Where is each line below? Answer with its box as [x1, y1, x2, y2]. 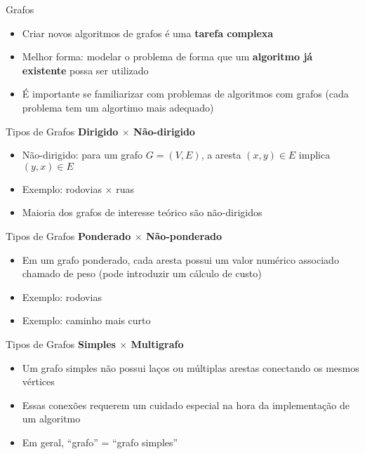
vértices [22, 374, 55, 389]
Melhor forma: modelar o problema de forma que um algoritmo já [22, 49, 313, 64]
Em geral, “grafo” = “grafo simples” [22, 434, 178, 449]
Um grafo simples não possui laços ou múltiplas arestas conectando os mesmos [22, 360, 359, 375]
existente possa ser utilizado [22, 62, 149, 77]
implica [298, 147, 331, 162]
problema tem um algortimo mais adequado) [22, 100, 214, 114]
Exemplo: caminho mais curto [22, 313, 151, 328]
